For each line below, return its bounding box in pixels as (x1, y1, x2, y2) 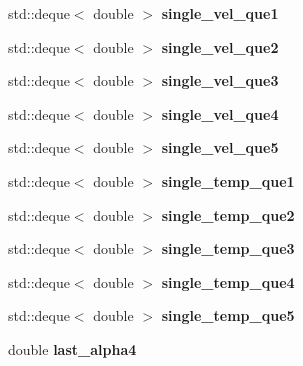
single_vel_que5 (161, 137, 279, 158)
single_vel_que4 (161, 103, 279, 124)
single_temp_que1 (161, 170, 295, 191)
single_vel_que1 (161, 3, 279, 23)
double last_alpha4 (8, 338, 137, 359)
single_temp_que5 (161, 305, 295, 326)
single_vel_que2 (161, 36, 279, 57)
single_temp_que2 (161, 204, 295, 225)
